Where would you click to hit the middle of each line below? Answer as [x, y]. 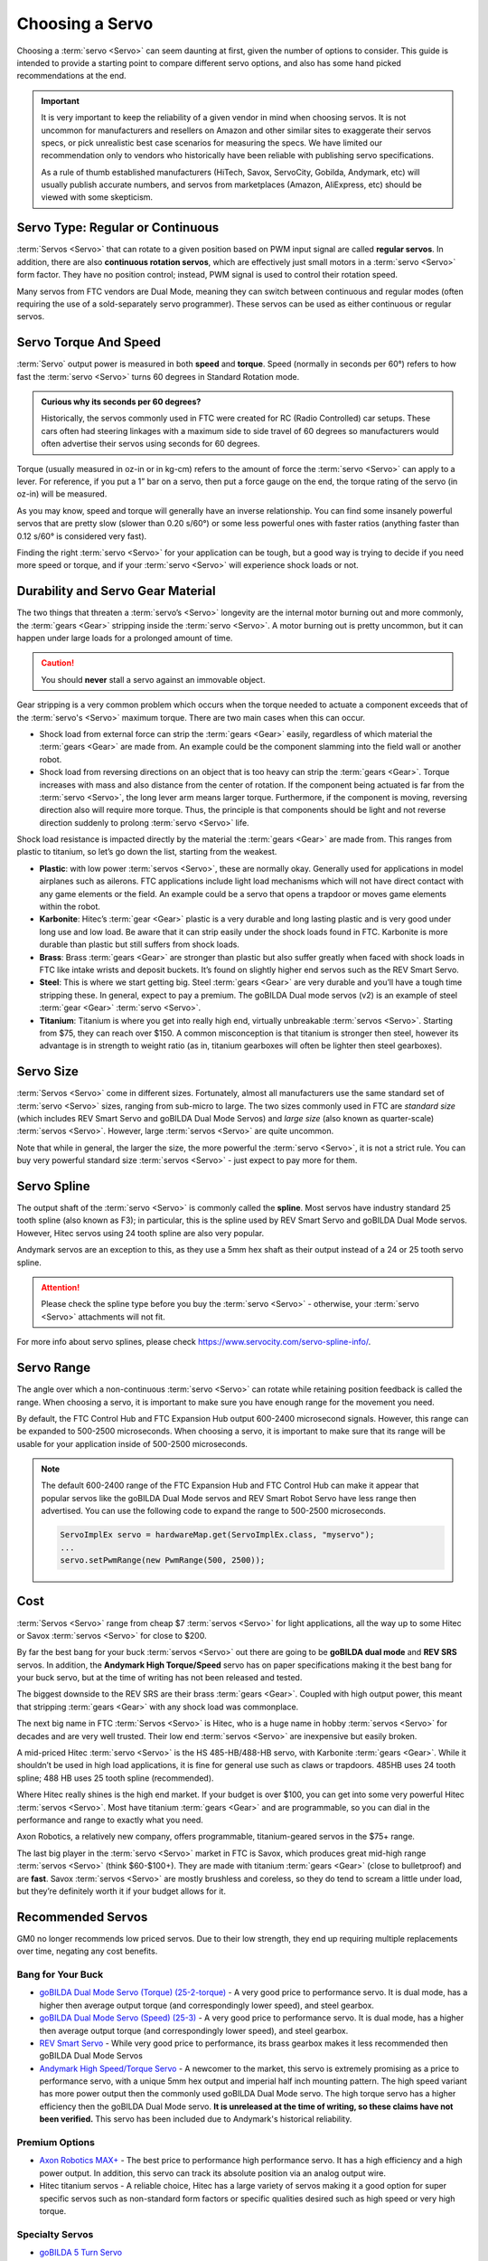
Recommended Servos [82, 1917]
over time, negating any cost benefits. [87, 1951]
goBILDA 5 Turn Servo [80, 2253]
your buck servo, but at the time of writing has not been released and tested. [160, 1678]
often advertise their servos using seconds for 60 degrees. [150, 444]
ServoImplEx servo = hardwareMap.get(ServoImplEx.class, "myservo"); [217, 1535]
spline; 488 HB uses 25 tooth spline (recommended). [115, 1778]
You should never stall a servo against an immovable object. [153, 679]
